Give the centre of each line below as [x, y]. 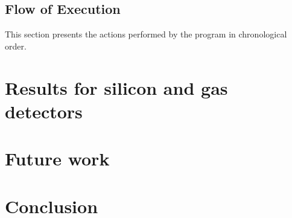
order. [16, 46]
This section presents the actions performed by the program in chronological [146, 34]
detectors [44, 111]
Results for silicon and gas [116, 87]
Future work [57, 159]
